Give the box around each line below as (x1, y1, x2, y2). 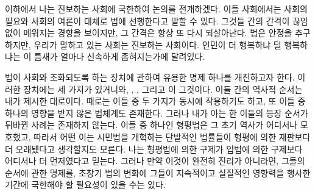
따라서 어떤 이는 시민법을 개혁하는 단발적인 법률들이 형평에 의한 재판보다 (34, 130, 311, 143)
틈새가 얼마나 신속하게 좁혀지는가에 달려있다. (34, 50, 205, 63)
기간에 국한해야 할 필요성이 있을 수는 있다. (5, 178, 166, 191)
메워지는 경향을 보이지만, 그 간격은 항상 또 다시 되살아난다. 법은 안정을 (23, 26, 292, 39)
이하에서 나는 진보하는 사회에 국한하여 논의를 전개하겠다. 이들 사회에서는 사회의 (5, 2, 308, 15)
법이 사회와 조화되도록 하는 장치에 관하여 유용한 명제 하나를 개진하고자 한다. (5, 70, 295, 83)
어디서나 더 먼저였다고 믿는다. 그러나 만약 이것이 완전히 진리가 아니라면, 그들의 (5, 154, 305, 167)
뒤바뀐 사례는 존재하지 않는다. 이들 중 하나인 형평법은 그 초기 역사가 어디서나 (5, 118, 298, 131)
